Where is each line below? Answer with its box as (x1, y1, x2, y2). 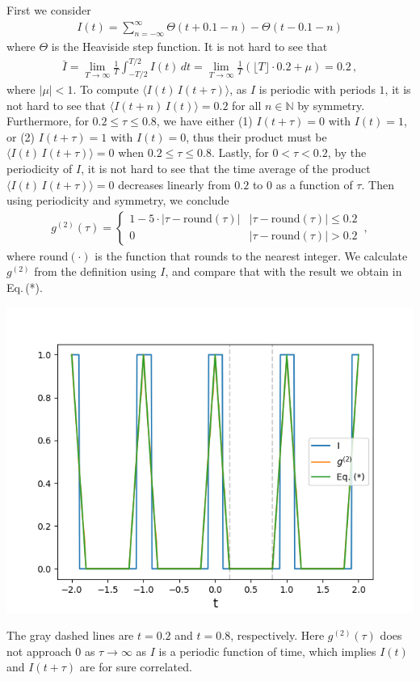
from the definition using (34, 263, 157, 280)
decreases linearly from (118, 176, 231, 192)
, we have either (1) (156, 112, 253, 129)
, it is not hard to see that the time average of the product (81, 160, 371, 176)
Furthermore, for (6, 112, 89, 129)
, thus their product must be (186, 128, 327, 145)
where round (6, 247, 69, 264)
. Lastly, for (212, 144, 269, 161)
